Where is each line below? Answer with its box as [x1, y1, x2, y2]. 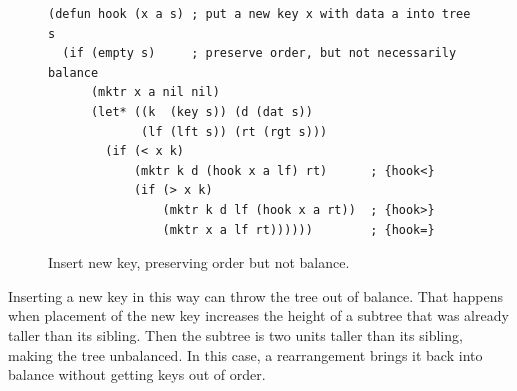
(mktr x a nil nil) [90, 85, 220, 100]
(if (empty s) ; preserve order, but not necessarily [62, 46, 457, 61]
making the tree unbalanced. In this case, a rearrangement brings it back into [8, 344, 483, 365]
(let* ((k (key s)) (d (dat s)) [90, 104, 313, 119]
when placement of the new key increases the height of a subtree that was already [8, 305, 509, 326]
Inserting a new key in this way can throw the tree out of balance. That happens [8, 285, 503, 306]
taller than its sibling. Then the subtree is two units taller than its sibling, [8, 324, 463, 345]
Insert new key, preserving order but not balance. [48, 252, 350, 273]
